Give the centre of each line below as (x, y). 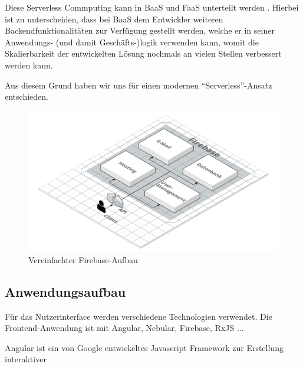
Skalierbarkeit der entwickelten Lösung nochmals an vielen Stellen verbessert (143, 53)
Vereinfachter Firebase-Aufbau (83, 259)
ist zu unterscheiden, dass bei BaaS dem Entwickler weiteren (114, 19)
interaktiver (26, 359)
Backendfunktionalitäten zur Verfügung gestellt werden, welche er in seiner (140, 30)
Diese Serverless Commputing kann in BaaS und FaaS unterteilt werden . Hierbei (152, 7)
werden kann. (29, 65)
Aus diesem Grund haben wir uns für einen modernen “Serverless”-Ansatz (139, 85)
